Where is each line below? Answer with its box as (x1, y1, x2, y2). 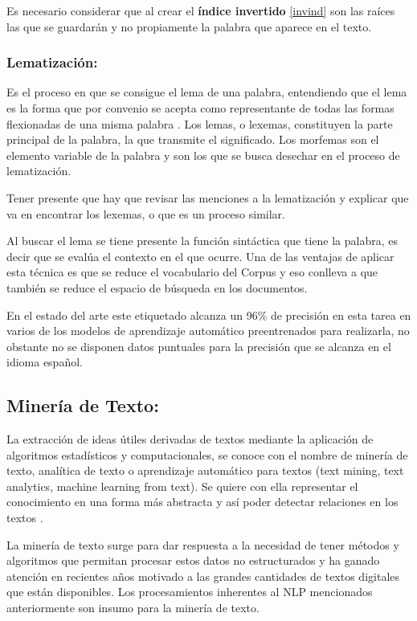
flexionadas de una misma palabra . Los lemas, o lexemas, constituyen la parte (6, 115, 393, 132)
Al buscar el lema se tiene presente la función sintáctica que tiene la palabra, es (6, 232, 398, 249)
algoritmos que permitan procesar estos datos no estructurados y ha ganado (6, 552, 380, 569)
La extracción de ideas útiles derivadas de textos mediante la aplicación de (6, 431, 374, 447)
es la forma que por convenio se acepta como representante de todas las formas (6, 100, 395, 116)
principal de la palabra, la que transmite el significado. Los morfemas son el (6, 131, 379, 148)
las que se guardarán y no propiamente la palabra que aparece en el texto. (6, 18, 372, 35)
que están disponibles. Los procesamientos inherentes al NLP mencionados (6, 583, 373, 600)
